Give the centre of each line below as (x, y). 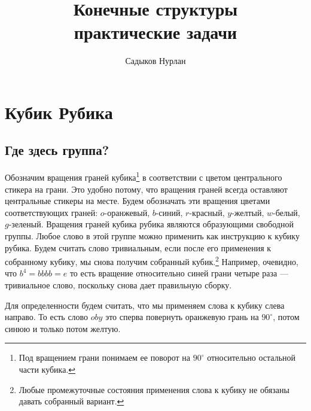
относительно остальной (251, 357)
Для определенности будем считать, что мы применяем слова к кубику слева (145, 305)
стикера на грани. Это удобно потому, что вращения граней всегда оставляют (146, 189)
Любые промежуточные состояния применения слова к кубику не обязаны (154, 389)
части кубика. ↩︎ (47, 369)
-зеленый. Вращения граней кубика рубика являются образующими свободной (151, 224)
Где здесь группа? (57, 150)
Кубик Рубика (59, 112)
